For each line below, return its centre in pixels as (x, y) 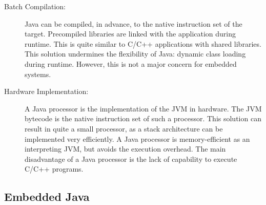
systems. (38, 74)
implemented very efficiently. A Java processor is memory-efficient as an (137, 138)
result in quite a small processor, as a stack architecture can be (124, 128)
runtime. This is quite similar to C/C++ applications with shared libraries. (143, 43)
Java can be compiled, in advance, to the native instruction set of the (134, 23)
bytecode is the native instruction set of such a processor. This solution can (143, 118)
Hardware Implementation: (46, 91)
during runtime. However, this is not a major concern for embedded (131, 63)
